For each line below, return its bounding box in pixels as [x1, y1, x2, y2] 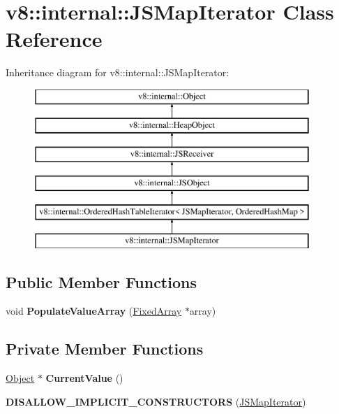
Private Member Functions [6, 338, 204, 359]
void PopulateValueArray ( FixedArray [6, 304, 182, 318]
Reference [6, 24, 103, 53]
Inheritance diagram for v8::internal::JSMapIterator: [6, 65, 229, 80]
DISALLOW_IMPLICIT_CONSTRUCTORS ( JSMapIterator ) [6, 394, 306, 408]
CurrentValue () [45, 371, 123, 385]
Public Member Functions [6, 271, 197, 292]
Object [6, 371, 35, 385]
